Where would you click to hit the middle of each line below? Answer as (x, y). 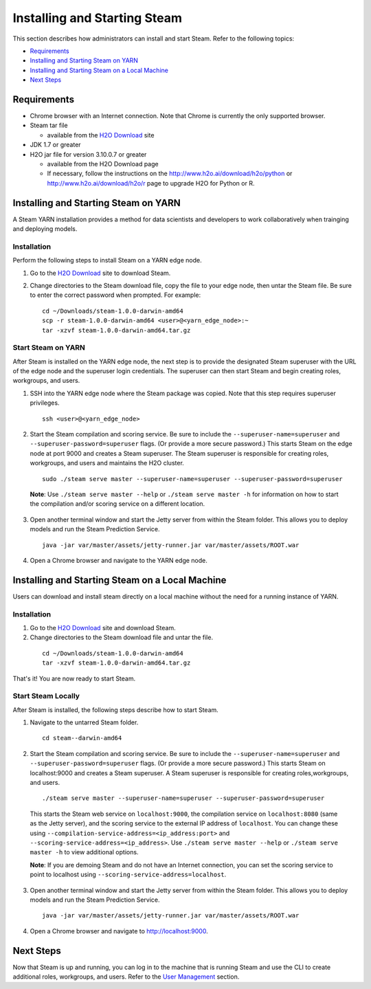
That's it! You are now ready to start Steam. (74, 678)
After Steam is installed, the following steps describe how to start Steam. (116, 710)
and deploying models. (45, 229)
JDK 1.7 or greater (56, 145)
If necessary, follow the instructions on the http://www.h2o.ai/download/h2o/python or (170, 174)
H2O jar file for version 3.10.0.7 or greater (88, 154)
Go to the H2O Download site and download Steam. (103, 627)
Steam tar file (49, 125)
